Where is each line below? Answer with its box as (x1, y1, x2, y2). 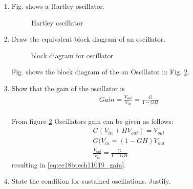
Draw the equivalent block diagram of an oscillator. (11, 34, 166, 44)
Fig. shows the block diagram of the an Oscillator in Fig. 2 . (11, 67, 190, 77)
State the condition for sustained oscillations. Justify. (11, 176, 171, 186)
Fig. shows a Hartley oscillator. (11, 1, 105, 11)
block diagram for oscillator (31, 50, 114, 60)
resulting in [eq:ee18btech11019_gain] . (11, 159, 126, 169)
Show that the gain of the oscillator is (11, 83, 125, 93)
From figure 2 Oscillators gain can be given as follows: (11, 116, 173, 126)
